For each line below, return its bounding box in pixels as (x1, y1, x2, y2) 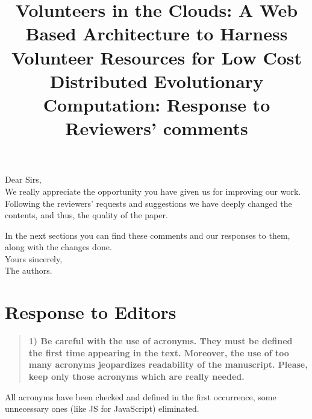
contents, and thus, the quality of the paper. (5, 209, 168, 221)
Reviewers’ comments (65, 116, 248, 140)
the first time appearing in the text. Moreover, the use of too (28, 346, 289, 359)
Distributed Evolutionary (49, 68, 264, 93)
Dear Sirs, (5, 173, 42, 186)
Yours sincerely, (5, 252, 63, 265)
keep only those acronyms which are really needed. (28, 370, 245, 382)
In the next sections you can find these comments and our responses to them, (5, 228, 290, 241)
